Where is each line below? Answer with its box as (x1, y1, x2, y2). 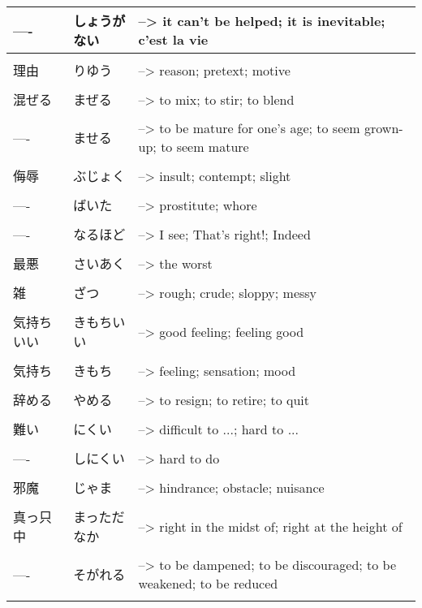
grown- (364, 119, 403, 137)
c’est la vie (138, 30, 209, 49)
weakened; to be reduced (138, 574, 278, 593)
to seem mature (161, 137, 249, 156)
